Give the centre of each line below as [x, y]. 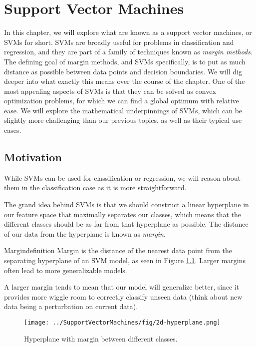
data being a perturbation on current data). [71, 306]
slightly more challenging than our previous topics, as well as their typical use [123, 120]
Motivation [33, 157]
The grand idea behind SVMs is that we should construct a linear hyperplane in [127, 204]
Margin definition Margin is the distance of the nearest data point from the [118, 250]
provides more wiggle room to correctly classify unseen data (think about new [123, 296]
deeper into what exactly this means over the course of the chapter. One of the [125, 81]
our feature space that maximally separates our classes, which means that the [123, 214]
